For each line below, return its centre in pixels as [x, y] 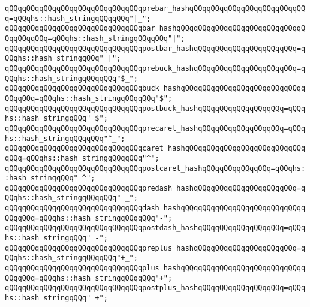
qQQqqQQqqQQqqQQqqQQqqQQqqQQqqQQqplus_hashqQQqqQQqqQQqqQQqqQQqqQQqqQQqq [155, 268]
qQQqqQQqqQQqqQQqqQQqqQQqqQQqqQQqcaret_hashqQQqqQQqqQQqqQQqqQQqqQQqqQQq [155, 148]
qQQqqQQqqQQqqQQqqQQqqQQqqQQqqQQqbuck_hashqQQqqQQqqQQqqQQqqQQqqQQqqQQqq [155, 88]
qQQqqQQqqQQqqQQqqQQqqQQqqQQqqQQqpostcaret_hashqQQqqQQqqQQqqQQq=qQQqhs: [155, 168]
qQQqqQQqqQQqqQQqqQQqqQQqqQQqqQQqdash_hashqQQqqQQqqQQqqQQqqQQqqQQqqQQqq [155, 208]
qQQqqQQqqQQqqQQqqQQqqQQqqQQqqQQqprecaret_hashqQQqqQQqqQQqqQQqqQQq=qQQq [155, 128]
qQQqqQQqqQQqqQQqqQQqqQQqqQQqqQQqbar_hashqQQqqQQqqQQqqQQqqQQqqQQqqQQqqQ [155, 28]
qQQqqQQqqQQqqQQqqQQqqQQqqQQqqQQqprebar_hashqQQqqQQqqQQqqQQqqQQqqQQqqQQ [155, 8]
